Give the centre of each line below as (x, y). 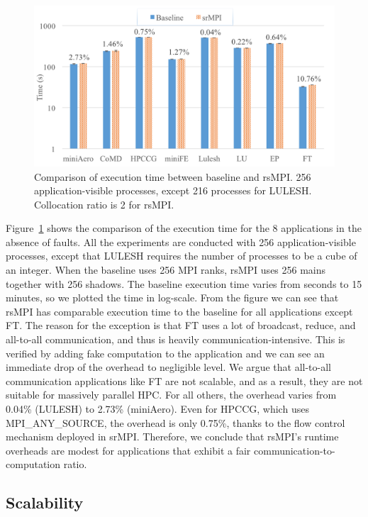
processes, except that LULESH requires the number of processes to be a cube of (182, 256)
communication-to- (295, 450)
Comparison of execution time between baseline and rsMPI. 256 (173, 176)
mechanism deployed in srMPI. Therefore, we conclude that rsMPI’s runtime (172, 437)
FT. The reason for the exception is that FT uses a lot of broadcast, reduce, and (181, 325)
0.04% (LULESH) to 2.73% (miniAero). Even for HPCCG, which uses (157, 408)
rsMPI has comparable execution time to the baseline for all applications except (179, 311)
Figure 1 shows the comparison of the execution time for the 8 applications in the (184, 228)
